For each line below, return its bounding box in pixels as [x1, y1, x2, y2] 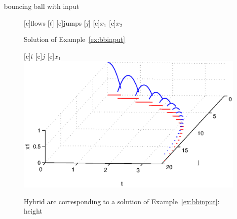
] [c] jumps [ [52, 17, 86, 28]
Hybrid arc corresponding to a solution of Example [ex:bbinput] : [24, 196, 220, 206]
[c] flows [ [24, 17, 50, 28]
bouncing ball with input [4, 1, 79, 11]
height [24, 206, 42, 216]
